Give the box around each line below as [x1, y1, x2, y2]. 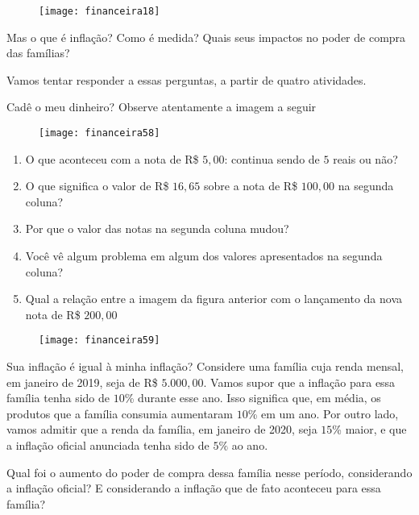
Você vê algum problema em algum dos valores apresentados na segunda [25, 247, 383, 264]
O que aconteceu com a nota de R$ [25, 150, 199, 167]
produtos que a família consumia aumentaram [6, 405, 234, 422]
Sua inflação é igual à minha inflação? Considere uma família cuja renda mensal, [6, 358, 404, 375]
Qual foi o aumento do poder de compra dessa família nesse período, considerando [6, 463, 413, 480]
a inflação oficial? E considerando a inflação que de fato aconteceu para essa [6, 480, 381, 496]
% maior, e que [332, 421, 407, 438]
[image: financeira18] [39, 6, 160, 17]
